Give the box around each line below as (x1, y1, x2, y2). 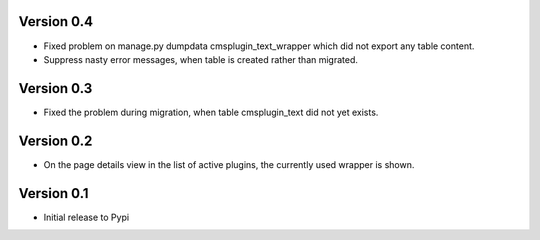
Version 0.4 (18, 13, 94, 30)
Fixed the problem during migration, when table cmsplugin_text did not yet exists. (43, 106, 379, 118)
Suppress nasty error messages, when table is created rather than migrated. (43, 53, 359, 65)
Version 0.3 (18, 80, 93, 97)
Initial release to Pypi (43, 211, 130, 223)
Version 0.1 (18, 185, 89, 202)
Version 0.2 (18, 132, 93, 149)
